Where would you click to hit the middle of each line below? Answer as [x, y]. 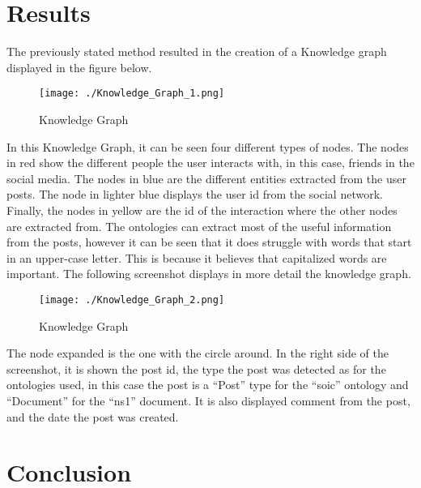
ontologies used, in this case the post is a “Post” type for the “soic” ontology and [208, 385]
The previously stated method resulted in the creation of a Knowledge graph [197, 51]
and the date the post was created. [93, 416]
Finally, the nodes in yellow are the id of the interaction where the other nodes [202, 210]
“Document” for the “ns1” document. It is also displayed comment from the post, [208, 400]
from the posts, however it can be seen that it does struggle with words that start [209, 242]
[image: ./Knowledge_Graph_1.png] [132, 94]
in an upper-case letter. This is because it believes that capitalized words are [197, 257]
